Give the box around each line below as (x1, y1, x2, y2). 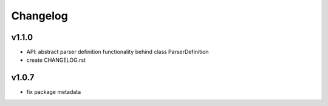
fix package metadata (26, 88, 81, 96)
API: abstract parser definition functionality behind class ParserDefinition (26, 48, 209, 56)
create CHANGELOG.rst (26, 56, 86, 64)
